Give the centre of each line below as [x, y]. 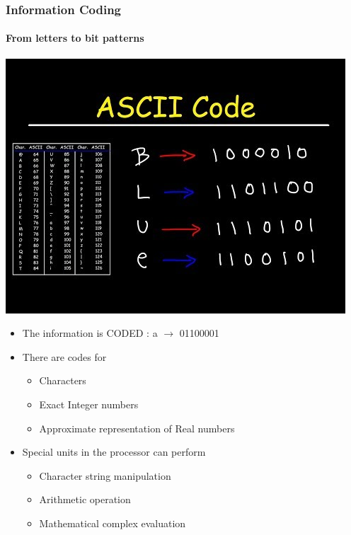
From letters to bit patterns [75, 38]
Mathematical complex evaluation [113, 523]
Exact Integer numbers [89, 404]
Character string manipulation [105, 475]
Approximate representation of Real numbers [137, 428]
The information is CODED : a [90, 333]
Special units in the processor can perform [114, 452]
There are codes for [64, 356]
